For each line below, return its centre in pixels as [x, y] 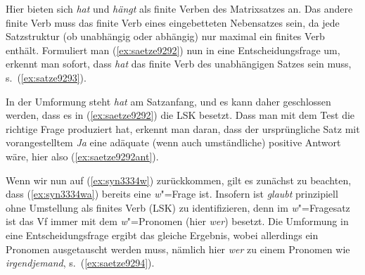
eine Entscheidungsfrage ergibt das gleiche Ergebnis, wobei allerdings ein [162, 235]
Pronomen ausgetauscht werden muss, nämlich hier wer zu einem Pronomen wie [178, 249]
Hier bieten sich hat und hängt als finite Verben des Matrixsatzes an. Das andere [179, 8]
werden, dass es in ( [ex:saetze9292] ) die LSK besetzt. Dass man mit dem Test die [180, 115]
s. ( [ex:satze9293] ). [46, 77]
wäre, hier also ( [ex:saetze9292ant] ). [82, 156]
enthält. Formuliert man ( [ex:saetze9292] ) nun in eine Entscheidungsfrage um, [173, 50]
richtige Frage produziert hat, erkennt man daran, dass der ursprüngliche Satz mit [183, 128]
